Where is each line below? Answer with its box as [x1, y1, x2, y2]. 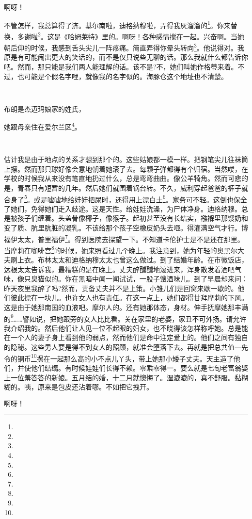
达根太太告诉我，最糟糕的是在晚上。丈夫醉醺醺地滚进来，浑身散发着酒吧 [4, 264, 235, 274]
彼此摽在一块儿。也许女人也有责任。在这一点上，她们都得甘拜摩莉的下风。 [10, 292, 248, 303]
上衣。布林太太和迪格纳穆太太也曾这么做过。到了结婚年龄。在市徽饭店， [17, 255, 248, 265]
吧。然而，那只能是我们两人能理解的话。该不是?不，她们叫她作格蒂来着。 [4, 61, 238, 71]
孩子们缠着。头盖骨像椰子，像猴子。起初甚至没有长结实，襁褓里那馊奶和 [17, 213, 248, 223]
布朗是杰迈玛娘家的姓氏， [4, 103, 85, 114]
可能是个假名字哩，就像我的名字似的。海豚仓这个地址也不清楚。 [24, 71, 228, 81]
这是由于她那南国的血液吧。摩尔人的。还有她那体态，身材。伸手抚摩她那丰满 [4, 302, 248, 312]
